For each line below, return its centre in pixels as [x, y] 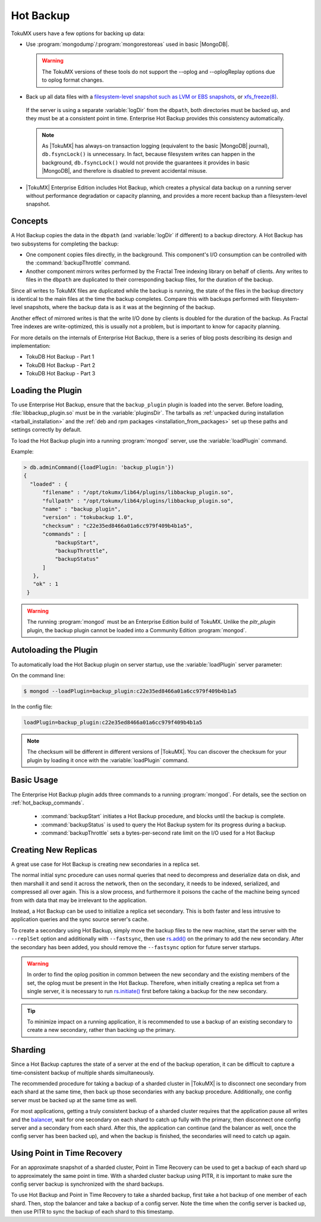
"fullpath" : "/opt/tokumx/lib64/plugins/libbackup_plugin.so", [138, 501]
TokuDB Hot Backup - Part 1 [60, 357]
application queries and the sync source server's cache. [80, 919]
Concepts [29, 221]
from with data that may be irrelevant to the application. [79, 900]
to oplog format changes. [73, 80]
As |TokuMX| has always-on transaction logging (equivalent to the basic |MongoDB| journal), [156, 146]
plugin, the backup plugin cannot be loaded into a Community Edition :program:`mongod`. [137, 630]
